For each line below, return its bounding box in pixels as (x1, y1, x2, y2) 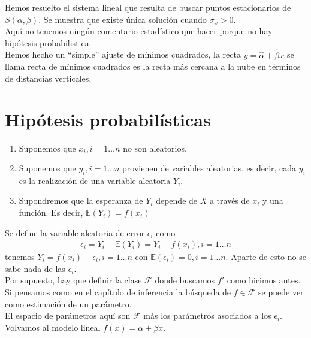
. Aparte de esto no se (225, 251, 306, 263)
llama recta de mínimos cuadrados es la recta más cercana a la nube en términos (5, 60, 301, 73)
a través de (209, 194, 250, 207)
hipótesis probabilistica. (5, 36, 92, 49)
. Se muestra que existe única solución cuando (38, 13, 207, 25)
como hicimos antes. (227, 274, 301, 286)
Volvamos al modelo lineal (5, 321, 101, 333)
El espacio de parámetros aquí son (5, 309, 131, 322)
